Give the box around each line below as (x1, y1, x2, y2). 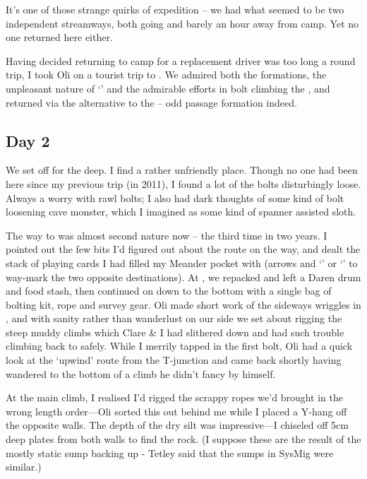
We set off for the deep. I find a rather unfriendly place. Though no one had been (6, 162, 358, 177)
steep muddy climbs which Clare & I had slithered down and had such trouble (6, 324, 344, 339)
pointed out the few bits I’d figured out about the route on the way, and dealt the (6, 242, 361, 256)
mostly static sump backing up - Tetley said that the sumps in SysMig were (6, 445, 334, 460)
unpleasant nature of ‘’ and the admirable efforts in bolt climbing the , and (6, 81, 330, 95)
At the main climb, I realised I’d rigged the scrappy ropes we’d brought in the (6, 390, 343, 405)
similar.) (6, 459, 42, 474)
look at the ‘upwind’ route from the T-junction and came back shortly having (6, 353, 342, 367)
